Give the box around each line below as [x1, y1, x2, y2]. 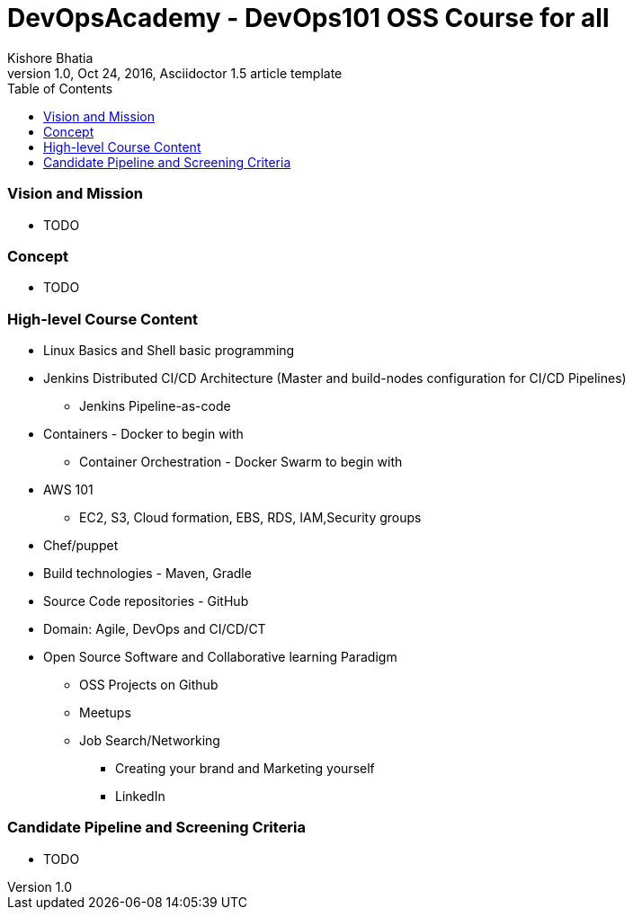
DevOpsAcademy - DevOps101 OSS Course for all [7, 3, 610, 33]
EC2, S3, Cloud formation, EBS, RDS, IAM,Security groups [79, 510, 422, 525]
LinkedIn [115, 788, 165, 804]
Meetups [79, 705, 131, 720]
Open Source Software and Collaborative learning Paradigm [43, 649, 397, 664]
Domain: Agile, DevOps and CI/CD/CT [43, 621, 266, 637]
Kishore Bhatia [7, 49, 94, 66]
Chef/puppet [43, 538, 119, 553]
